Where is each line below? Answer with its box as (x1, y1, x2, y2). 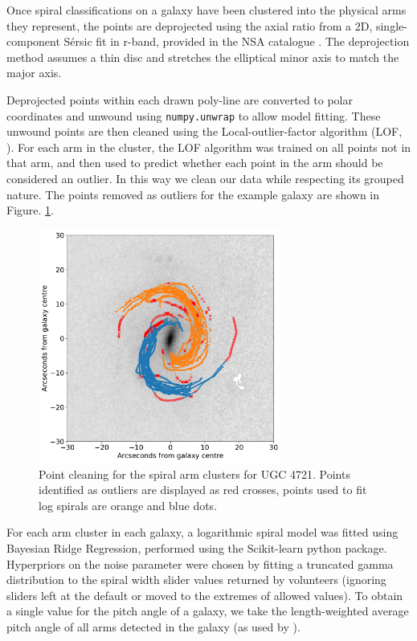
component (6, 33, 60, 50)
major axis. (6, 64, 62, 81)
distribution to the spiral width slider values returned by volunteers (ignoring (6, 571, 386, 588)
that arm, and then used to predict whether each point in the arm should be (6, 154, 383, 171)
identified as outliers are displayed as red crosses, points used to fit (39, 481, 367, 498)
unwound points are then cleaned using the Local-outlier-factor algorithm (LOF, (6, 123, 403, 140)
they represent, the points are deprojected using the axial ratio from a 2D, (6, 17, 373, 34)
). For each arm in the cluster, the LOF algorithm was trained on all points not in (6, 138, 411, 155)
